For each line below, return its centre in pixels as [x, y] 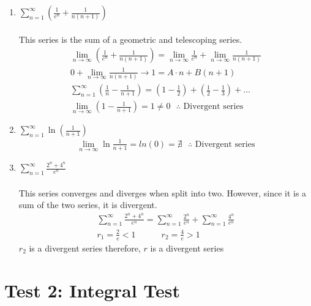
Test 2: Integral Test [92, 290]
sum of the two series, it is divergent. [88, 205]
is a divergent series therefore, [85, 248]
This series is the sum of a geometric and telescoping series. [130, 39]
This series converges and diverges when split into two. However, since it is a [163, 192]
